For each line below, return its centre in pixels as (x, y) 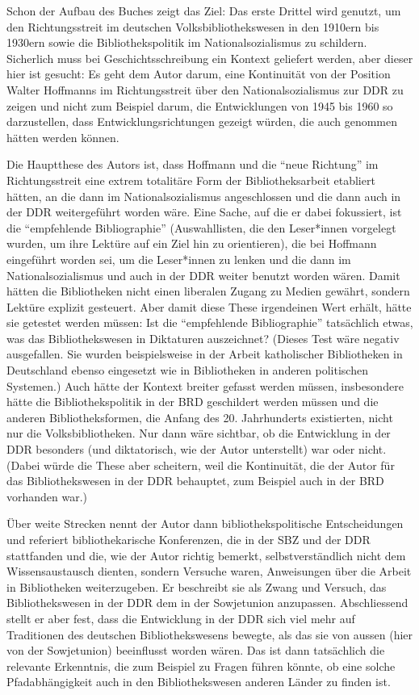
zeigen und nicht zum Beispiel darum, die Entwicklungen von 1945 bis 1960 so (200, 105)
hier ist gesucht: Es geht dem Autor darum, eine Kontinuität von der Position (199, 74)
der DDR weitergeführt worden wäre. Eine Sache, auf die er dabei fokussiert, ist (204, 212)
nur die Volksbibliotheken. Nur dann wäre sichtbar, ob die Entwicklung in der (199, 433)
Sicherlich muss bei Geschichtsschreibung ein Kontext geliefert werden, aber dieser (210, 58)
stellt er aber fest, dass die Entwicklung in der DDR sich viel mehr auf (181, 618)
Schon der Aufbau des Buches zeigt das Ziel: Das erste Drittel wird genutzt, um (204, 10)
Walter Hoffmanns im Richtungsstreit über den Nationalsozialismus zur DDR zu (205, 89)
